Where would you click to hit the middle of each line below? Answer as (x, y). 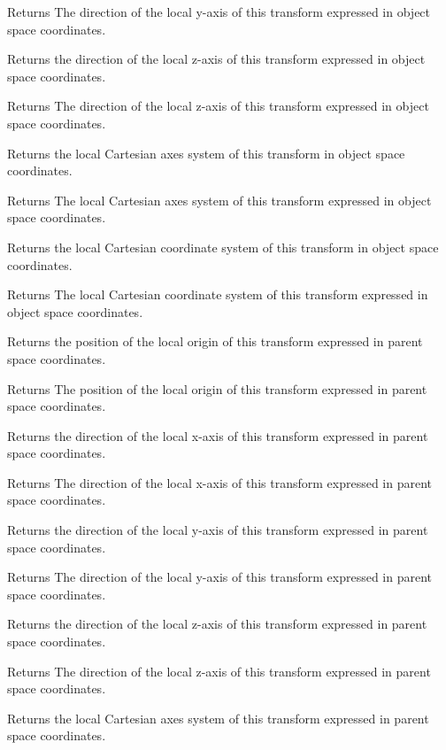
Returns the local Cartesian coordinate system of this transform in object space (223, 247)
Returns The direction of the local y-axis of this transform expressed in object (219, 12)
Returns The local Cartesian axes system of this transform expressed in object (219, 200)
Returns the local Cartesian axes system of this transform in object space (206, 153)
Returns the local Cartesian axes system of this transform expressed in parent (218, 718)
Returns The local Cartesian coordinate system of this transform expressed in (218, 294)
